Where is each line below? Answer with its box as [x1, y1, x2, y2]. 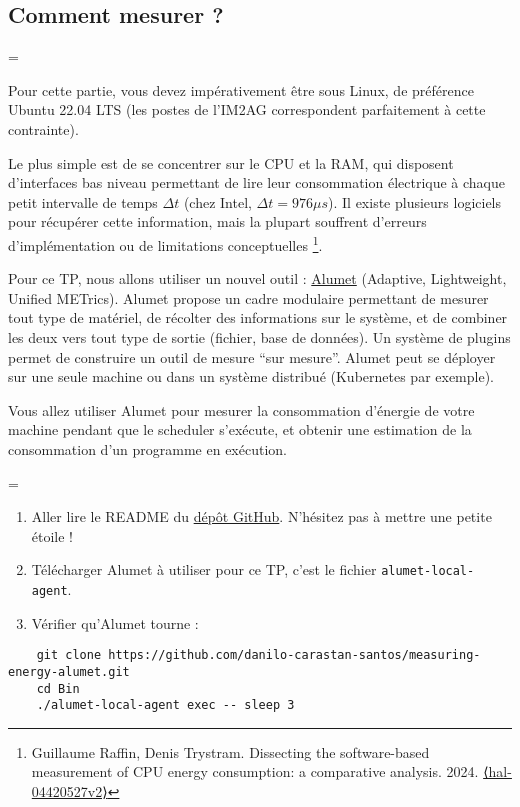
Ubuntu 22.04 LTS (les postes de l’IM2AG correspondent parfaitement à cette [8, 99, 486, 120]
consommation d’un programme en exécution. [8, 438, 287, 459]
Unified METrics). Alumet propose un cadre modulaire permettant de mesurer [8, 287, 489, 308]
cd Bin [36, 681, 80, 696]
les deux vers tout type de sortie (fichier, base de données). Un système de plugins [8, 326, 511, 347]
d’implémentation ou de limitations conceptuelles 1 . [8, 231, 323, 255]
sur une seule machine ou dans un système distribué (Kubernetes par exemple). [8, 366, 495, 387]
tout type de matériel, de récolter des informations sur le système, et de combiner [8, 307, 508, 328]
